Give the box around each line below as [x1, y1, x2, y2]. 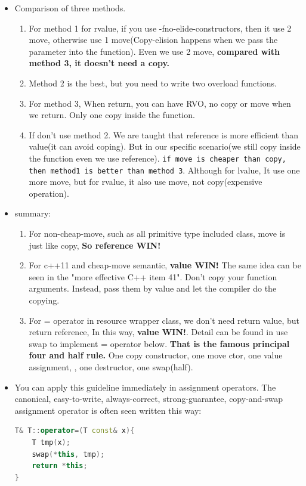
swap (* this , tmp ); [32, 450, 105, 459]
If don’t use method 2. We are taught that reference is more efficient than [29, 128, 298, 141]
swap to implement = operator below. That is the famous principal [29, 337, 290, 349]
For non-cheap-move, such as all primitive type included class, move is [29, 227, 286, 240]
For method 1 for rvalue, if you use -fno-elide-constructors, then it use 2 [29, 21, 292, 34]
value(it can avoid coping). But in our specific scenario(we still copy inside [29, 140, 301, 153]
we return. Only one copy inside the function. [29, 109, 195, 121]
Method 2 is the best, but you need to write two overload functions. [29, 76, 277, 89]
